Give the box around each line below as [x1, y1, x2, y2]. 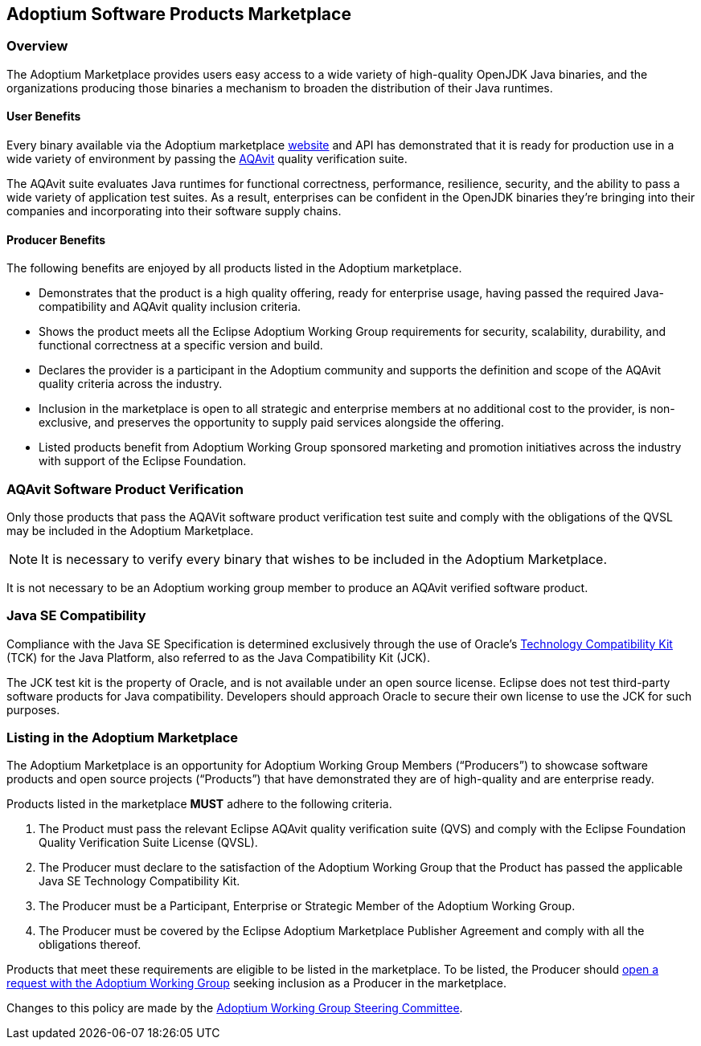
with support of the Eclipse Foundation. [39, 454, 247, 468]
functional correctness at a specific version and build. [39, 338, 323, 353]
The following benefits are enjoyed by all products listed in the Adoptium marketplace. [6, 261, 462, 276]
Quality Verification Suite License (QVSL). [39, 836, 258, 850]
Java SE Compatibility [6, 607, 146, 624]
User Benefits [6, 109, 81, 124]
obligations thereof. [39, 938, 141, 952]
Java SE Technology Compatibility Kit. [39, 874, 240, 889]
